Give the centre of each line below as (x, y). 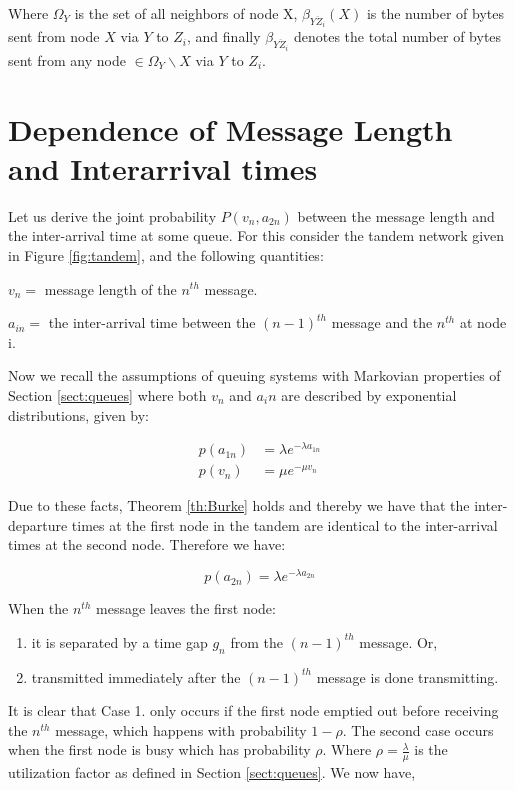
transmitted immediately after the (136, 676)
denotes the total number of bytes (397, 36)
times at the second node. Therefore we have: (147, 544)
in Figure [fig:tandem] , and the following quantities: (166, 254)
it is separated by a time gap (119, 641)
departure (38, 524)
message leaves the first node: (186, 608)
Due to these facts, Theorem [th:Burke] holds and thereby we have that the (239, 505)
